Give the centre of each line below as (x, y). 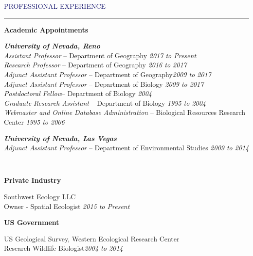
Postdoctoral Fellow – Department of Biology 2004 (78, 93)
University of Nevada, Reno (52, 46)
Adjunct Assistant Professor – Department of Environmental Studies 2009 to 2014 (126, 148)
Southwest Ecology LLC (40, 196)
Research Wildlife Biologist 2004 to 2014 (63, 248)
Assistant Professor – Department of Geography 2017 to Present (100, 55)
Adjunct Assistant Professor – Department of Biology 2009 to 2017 (104, 84)
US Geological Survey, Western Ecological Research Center (92, 238)
